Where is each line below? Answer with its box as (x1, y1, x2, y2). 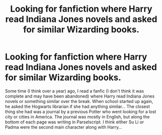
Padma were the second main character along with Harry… (5, 124, 122, 130)
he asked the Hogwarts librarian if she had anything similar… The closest (5, 103, 150, 109)
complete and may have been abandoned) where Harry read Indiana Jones (5, 93, 155, 99)
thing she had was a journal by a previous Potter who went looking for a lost (5, 108, 156, 115)
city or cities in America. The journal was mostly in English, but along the (5, 114, 150, 119)
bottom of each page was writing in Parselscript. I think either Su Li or (5, 119, 144, 125)
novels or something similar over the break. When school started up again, (5, 98, 153, 104)
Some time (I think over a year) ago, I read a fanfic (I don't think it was (5, 88, 144, 94)
